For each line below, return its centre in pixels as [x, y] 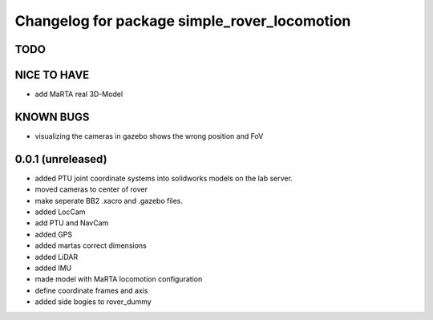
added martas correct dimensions [91, 245]
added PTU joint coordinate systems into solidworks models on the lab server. [164, 178]
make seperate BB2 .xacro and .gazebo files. [109, 201]
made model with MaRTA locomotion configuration [119, 279]
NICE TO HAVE [52, 75]
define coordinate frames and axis [91, 290]
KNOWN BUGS [52, 117]
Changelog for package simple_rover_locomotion [183, 21]
